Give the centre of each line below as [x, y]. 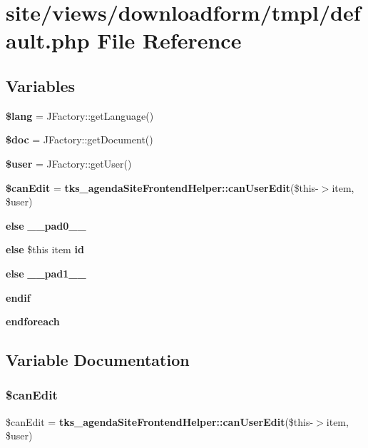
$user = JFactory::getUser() [69, 163]
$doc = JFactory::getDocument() [80, 139]
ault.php [48, 40]
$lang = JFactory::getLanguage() [80, 115]
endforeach [33, 321]
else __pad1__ [46, 273]
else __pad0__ [46, 225]
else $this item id [45, 249]
